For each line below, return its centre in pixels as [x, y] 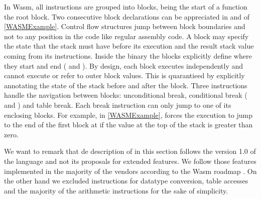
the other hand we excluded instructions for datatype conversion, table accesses [126, 181]
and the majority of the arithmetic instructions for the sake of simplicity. [116, 190]
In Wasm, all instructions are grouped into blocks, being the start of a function [126, 7]
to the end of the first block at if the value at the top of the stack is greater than [128, 125]
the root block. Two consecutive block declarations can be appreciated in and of [127, 16]
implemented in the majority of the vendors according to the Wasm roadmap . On [130, 171]
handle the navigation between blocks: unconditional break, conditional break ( [126, 95]
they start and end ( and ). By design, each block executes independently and [124, 65]
